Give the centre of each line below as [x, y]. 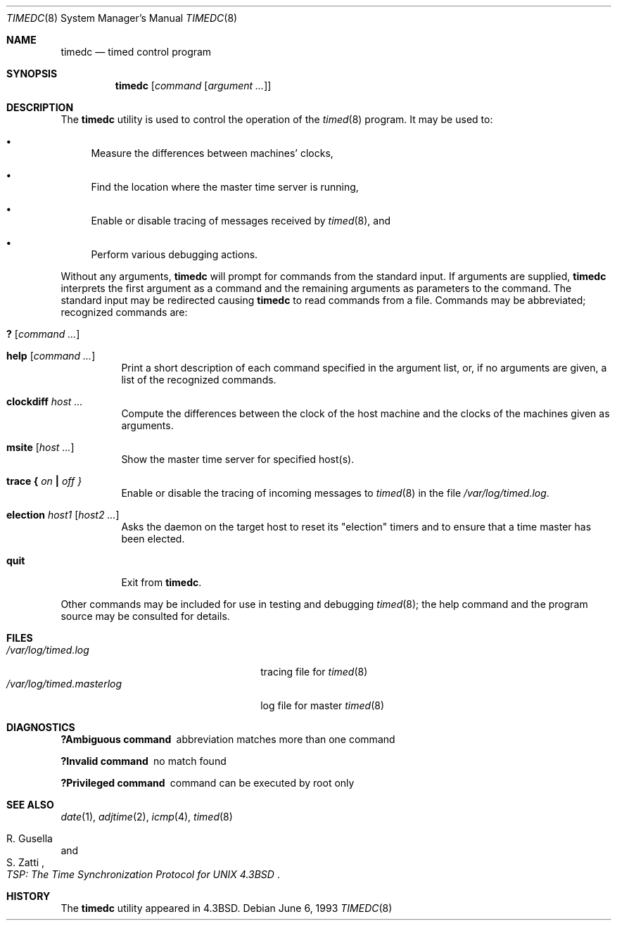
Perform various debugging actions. [174, 254]
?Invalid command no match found [144, 761]
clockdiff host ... [45, 401]
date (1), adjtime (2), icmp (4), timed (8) [147, 817]
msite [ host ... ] [40, 447]
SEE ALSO [30, 805]
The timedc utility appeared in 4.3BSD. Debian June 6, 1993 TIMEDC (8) [227, 908]
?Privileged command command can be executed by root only [208, 783]
